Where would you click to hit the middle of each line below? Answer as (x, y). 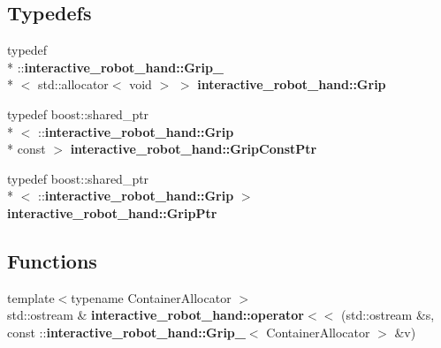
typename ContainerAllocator (151, 297)
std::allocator (73, 84)
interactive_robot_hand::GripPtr (112, 212)
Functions (52, 260)
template (31, 297)
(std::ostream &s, (388, 315)
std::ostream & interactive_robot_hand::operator (156, 315)
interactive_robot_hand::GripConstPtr (194, 149)
